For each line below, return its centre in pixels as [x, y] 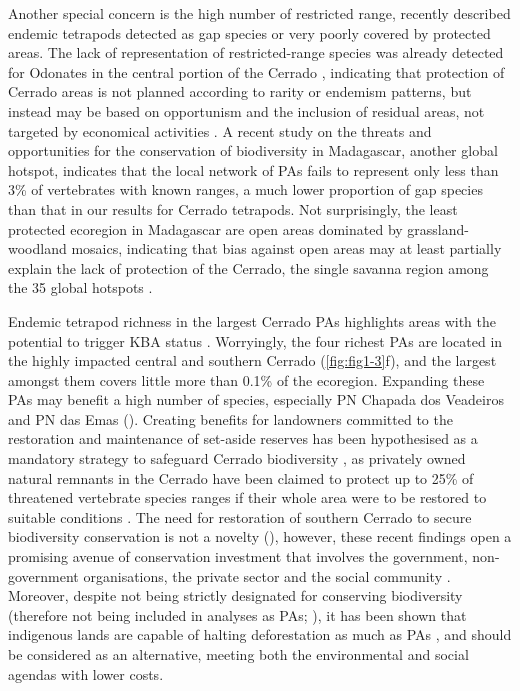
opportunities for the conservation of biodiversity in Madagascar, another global [253, 150]
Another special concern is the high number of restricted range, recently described [259, 13]
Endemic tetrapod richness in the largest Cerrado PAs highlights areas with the [252, 320]
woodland [37, 248]
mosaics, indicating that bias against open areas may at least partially [286, 248]
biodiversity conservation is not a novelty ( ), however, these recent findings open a [260, 536]
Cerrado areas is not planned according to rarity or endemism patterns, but [240, 91]
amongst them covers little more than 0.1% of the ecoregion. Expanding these [246, 379]
